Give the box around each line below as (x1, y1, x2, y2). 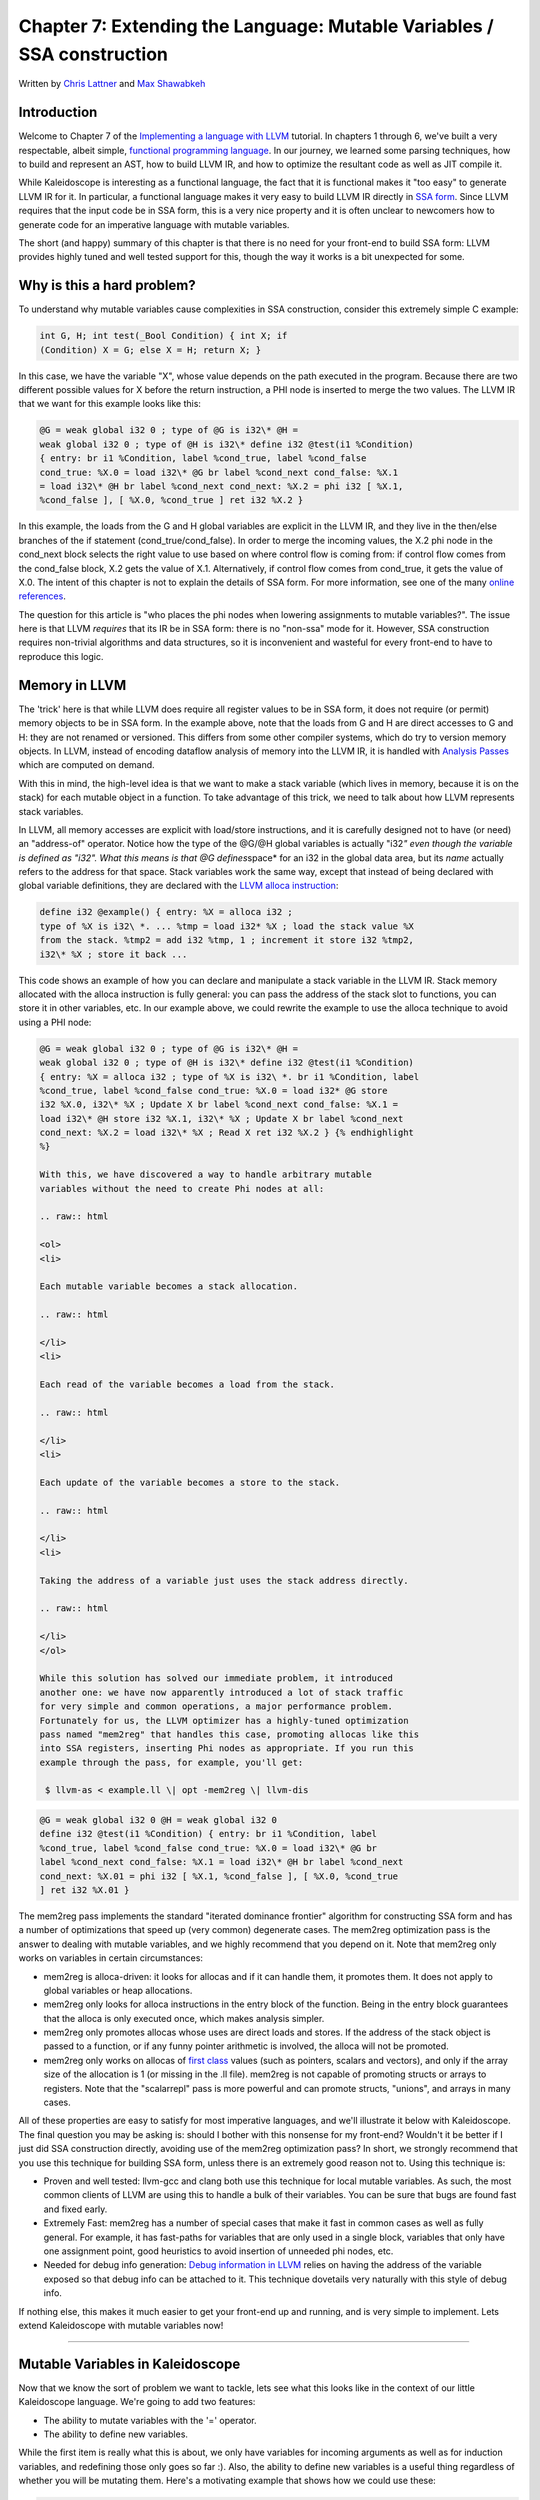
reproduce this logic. (18, 650, 104, 662)
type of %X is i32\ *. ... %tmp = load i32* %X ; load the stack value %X (39, 920, 415, 932)
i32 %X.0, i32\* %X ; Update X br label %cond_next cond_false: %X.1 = (39, 1099, 399, 1110)
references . (18, 590, 67, 602)
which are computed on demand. (18, 759, 155, 771)
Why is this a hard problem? (18, 277, 196, 294)
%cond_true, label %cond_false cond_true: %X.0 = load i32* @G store (39, 1085, 388, 1096)
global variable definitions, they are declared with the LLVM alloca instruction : (18, 880, 339, 892)
